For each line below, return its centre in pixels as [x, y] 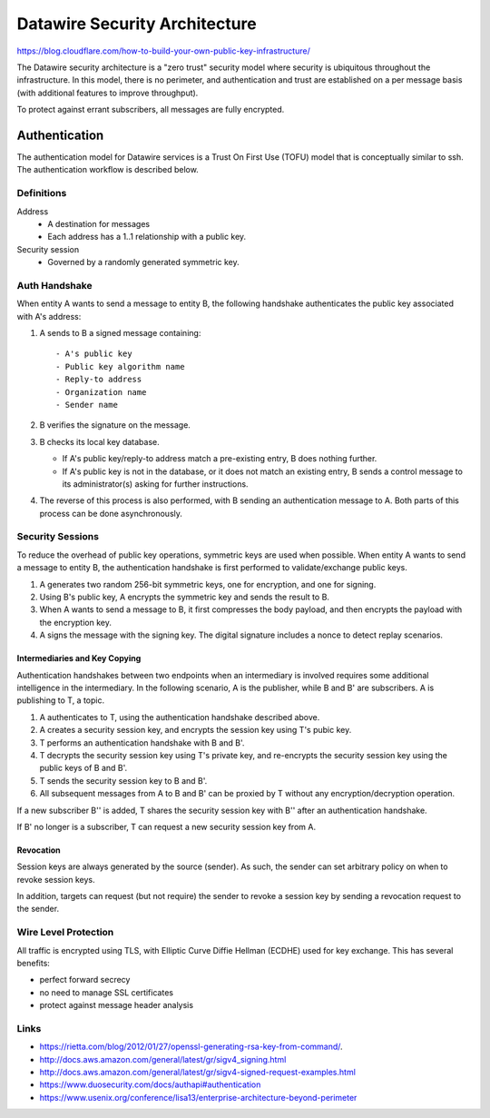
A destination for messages [98, 223]
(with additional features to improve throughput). [108, 93]
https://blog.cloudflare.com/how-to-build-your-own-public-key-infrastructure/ [163, 51]
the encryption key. [76, 622]
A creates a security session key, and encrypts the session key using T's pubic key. [196, 730]
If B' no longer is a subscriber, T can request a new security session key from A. [167, 826]
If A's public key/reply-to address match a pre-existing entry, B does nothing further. [220, 459]
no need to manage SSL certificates [107, 992]
